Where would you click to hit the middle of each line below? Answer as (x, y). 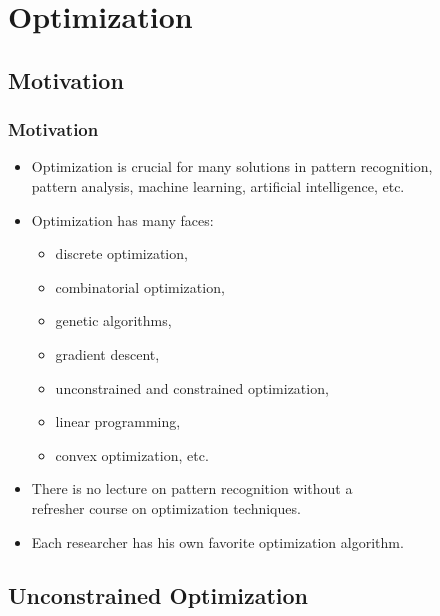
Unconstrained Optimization (158, 595)
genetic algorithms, (113, 320)
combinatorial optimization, (140, 286)
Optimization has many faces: (122, 219)
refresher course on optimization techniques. (166, 507)
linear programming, (118, 421)
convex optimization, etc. (132, 454)
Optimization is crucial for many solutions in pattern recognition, (232, 166)
